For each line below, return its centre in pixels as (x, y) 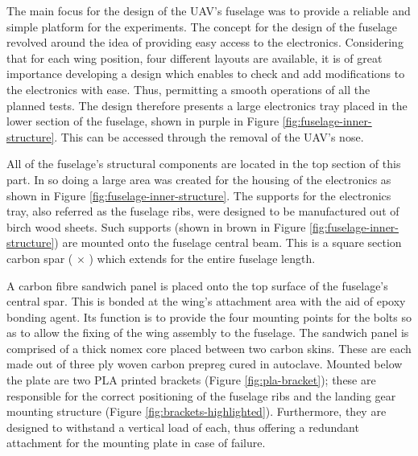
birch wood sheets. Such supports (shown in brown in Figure (156, 226)
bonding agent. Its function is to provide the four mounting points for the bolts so (209, 316)
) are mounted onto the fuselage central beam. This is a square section (228, 242)
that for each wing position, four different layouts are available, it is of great (195, 58)
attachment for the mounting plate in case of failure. (136, 443)
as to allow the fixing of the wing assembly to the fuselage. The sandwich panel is (208, 333)
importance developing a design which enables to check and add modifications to (206, 74)
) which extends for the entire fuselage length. (202, 258)
